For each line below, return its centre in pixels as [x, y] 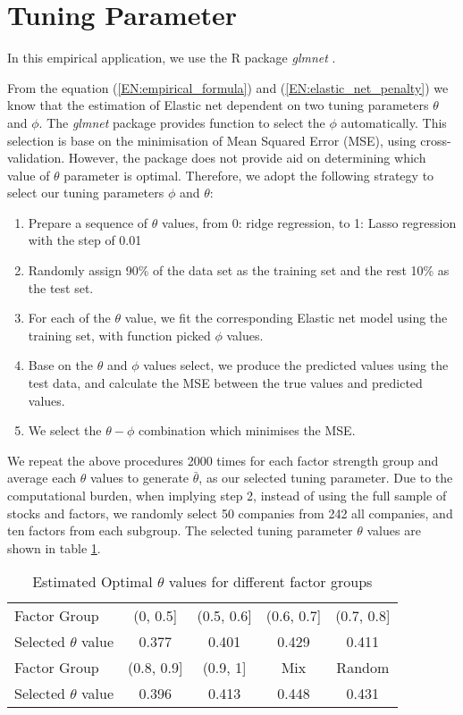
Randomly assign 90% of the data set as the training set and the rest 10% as [239, 270]
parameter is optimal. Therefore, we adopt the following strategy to [249, 175]
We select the [65, 430]
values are [394, 530]
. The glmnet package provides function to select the [182, 122]
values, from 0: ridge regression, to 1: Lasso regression [309, 222]
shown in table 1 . [54, 547]
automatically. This [394, 122]
